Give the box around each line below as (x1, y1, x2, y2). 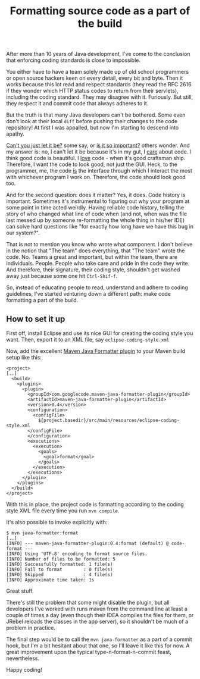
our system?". (6, 229, 40, 236)
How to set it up (6, 314, 65, 324)
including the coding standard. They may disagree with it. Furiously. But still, (6, 93, 193, 101)
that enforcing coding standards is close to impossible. (6, 57, 141, 64)
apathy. (6, 130, 25, 137)
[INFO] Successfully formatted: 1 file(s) (6, 561, 113, 567)
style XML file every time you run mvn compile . (6, 507, 120, 514)
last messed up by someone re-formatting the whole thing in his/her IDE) (6, 217, 185, 224)
